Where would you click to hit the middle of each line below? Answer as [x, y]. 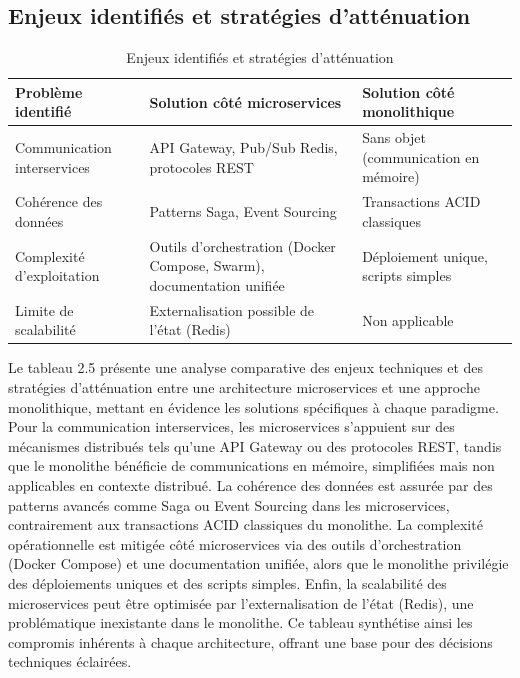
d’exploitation [57, 275]
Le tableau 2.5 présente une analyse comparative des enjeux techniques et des [246, 367]
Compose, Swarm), [207, 265]
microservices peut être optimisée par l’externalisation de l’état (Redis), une [241, 602]
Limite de [44, 309]
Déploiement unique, [425, 255]
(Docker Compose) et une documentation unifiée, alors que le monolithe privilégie [258, 563]
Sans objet [394, 137]
